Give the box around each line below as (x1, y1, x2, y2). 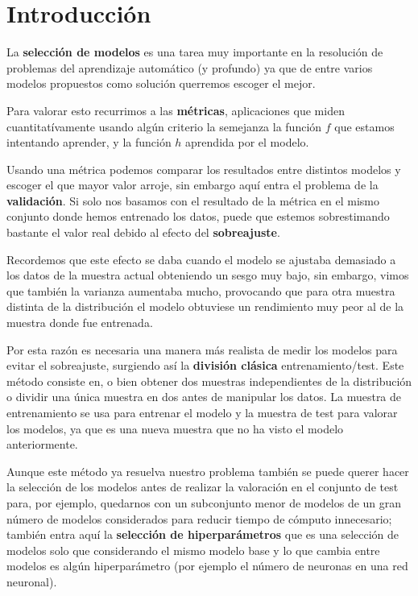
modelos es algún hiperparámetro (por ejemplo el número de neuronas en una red (6, 557, 408, 574)
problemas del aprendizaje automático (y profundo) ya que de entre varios (6, 59, 373, 76)
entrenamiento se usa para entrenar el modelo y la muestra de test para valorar (6, 404, 398, 420)
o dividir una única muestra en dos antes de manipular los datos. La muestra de (6, 388, 402, 405)
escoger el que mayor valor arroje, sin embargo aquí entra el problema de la (6, 176, 379, 193)
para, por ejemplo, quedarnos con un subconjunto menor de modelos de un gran (6, 494, 402, 511)
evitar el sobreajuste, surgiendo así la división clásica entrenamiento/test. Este (6, 357, 404, 374)
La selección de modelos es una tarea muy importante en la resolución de (6, 43, 383, 60)
